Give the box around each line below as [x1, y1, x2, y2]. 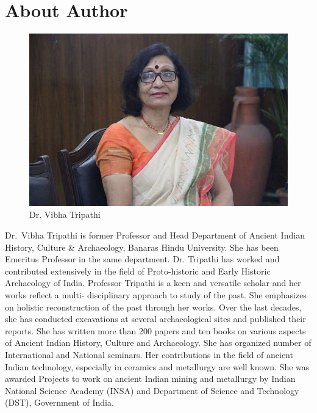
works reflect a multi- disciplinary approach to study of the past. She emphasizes [5, 288, 307, 301]
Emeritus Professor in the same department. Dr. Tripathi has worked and [5, 253, 280, 265]
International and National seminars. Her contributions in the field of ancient [5, 348, 293, 361]
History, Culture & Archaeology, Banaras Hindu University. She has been [5, 240, 279, 253]
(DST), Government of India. [5, 396, 114, 409]
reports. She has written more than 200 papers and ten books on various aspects [5, 324, 306, 337]
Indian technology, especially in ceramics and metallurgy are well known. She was [5, 360, 310, 373]
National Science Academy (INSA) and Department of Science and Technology [5, 384, 299, 397]
